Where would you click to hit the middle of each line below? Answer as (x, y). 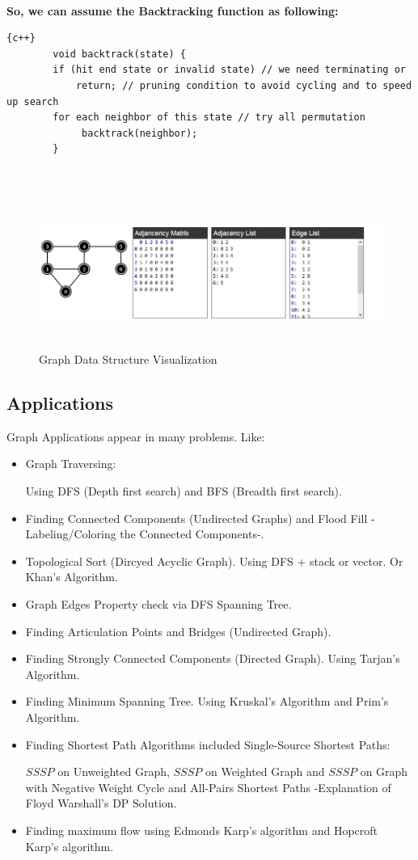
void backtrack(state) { (119, 54)
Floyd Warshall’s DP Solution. (101, 803)
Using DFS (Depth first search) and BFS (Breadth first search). (184, 491)
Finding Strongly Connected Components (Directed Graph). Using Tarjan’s (213, 658)
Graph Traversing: (71, 464)
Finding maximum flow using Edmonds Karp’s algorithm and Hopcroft (201, 830)
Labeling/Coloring (71, 534)
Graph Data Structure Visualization (128, 359)
